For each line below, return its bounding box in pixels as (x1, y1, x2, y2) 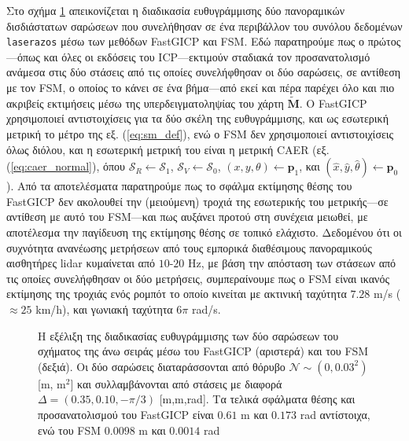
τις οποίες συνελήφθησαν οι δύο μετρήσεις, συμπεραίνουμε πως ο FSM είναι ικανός (6, 270, 389, 286)
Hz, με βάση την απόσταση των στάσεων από (188, 255, 396, 271)
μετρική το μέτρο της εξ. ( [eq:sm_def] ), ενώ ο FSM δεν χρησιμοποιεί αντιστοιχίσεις (6, 126, 394, 142)
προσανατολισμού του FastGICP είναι (38, 406, 214, 422)
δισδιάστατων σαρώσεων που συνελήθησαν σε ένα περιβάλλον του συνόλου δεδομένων (6, 17, 403, 34)
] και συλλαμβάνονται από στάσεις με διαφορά (70, 375, 282, 391)
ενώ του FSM (38, 421, 101, 438)
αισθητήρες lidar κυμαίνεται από (6, 255, 156, 271)
